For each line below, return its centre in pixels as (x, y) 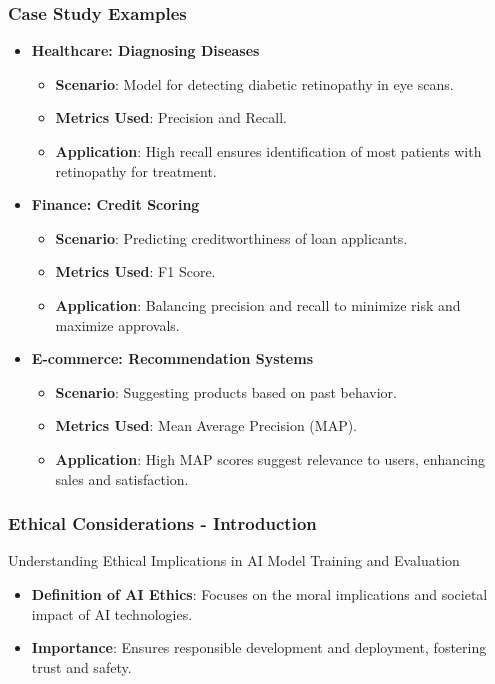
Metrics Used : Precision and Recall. (171, 117)
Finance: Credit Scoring (115, 204)
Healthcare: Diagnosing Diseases (145, 50)
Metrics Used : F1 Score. (135, 271)
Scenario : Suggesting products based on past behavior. (226, 391)
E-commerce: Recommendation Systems (172, 358)
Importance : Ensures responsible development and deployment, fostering (259, 647)
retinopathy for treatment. (136, 170)
